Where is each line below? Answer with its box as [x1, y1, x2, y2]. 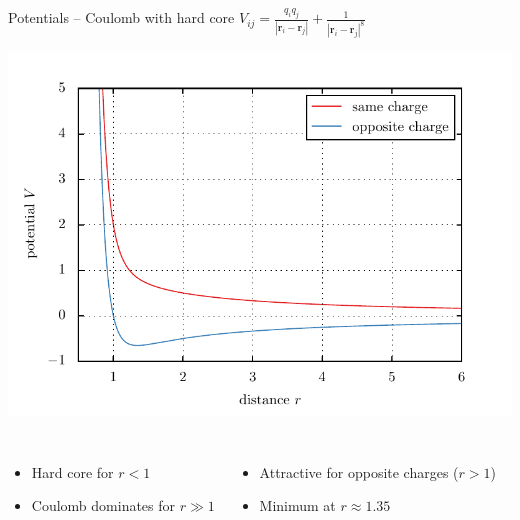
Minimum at [259, 495, 336, 516]
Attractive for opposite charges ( [259, 461, 459, 482]
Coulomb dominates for [31, 495, 176, 516]
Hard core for [31, 461, 114, 482]
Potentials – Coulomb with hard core [8, 7, 235, 28]
